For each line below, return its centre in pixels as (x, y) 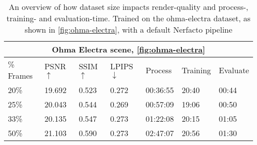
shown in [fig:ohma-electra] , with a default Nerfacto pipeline (128, 29)
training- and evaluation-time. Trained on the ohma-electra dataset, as (128, 18)
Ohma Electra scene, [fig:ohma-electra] (128, 49)
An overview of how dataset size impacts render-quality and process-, (128, 7)
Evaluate (234, 70)
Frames (21, 75)
